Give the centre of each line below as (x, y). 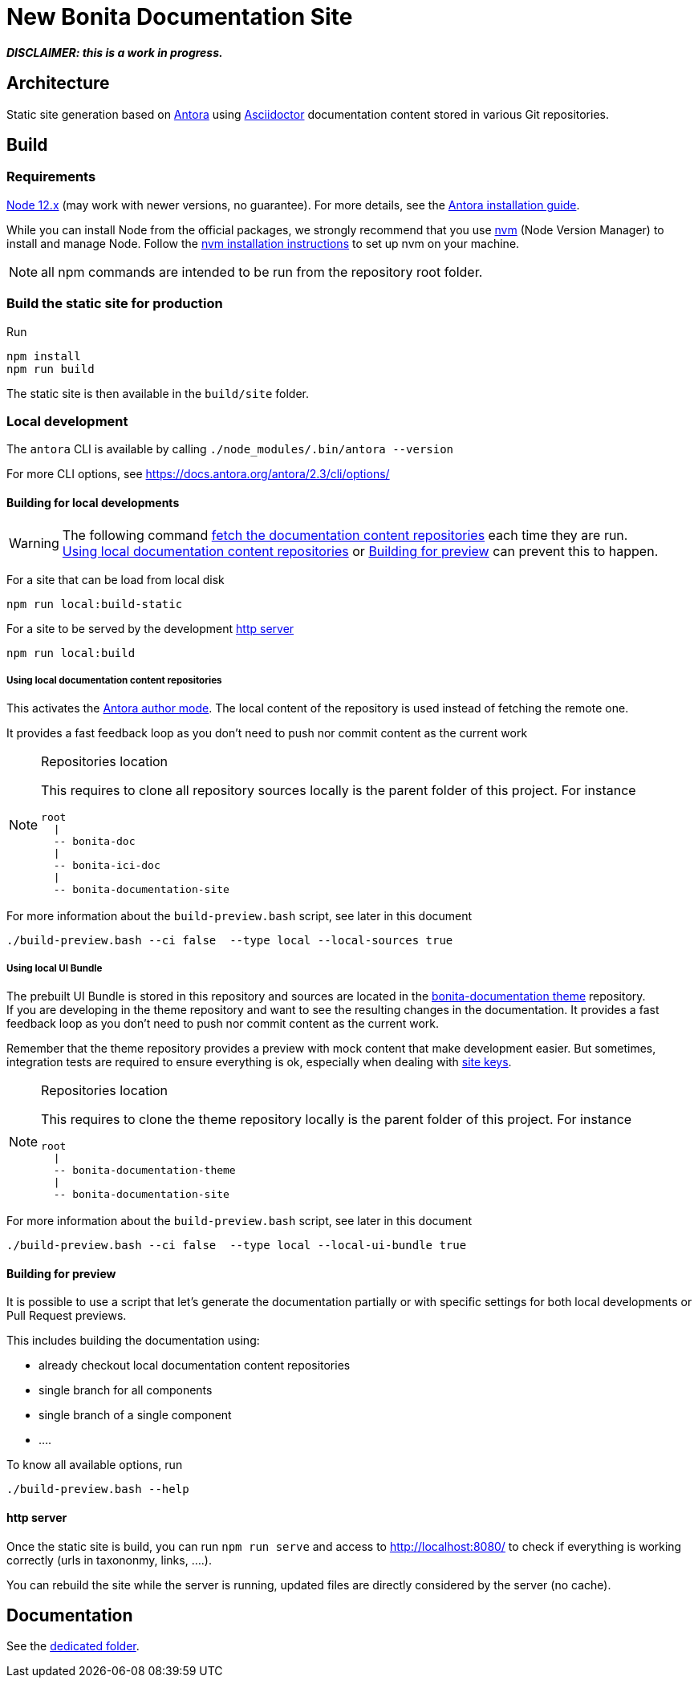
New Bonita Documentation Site (180, 17)
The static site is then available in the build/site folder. (158, 393)
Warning (34, 543)
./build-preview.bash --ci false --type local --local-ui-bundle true (237, 1246)
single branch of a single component (135, 1415)
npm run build (51, 369)
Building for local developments (93, 502)
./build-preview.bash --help (98, 1489)
